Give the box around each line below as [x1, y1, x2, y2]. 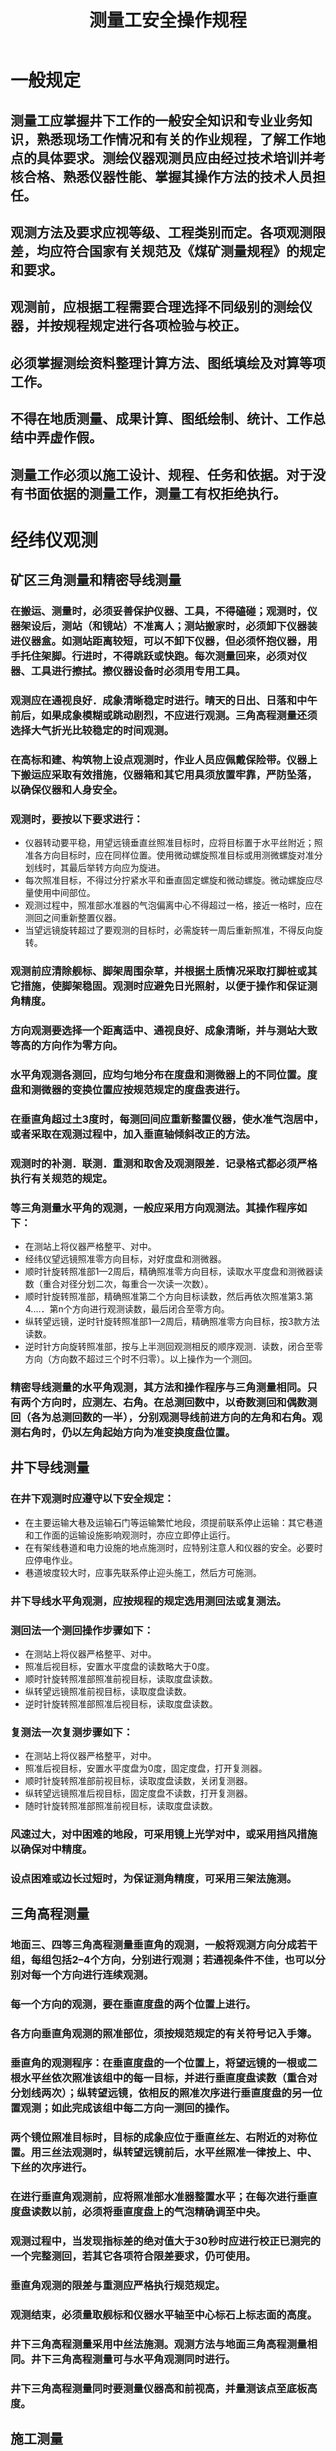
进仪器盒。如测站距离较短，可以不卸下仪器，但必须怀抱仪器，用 [10, 634, 318, 648]
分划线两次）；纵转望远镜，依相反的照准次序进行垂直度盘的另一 [10, 2086, 313, 2100]
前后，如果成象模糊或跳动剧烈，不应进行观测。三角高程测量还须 [10, 708, 318, 722]
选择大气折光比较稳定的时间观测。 [10, 723, 175, 737]
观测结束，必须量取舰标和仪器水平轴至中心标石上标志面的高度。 [10, 2307, 318, 2321]
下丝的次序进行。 [10, 2161, 93, 2175]
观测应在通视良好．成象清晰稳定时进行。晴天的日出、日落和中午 [10, 693, 318, 707]
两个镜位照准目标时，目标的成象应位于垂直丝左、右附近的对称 [10, 2131, 308, 2145]
